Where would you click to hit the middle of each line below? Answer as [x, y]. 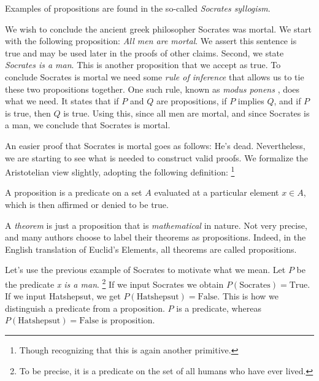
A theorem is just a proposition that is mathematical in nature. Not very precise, [156, 225]
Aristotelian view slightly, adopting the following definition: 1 [120, 171]
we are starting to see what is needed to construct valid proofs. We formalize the [157, 157]
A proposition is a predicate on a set [74, 192]
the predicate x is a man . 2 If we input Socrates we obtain [114, 283]
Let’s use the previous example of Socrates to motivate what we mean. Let [145, 270]
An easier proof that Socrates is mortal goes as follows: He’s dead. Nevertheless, [155, 145]
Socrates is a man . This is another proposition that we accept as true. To [143, 65]
